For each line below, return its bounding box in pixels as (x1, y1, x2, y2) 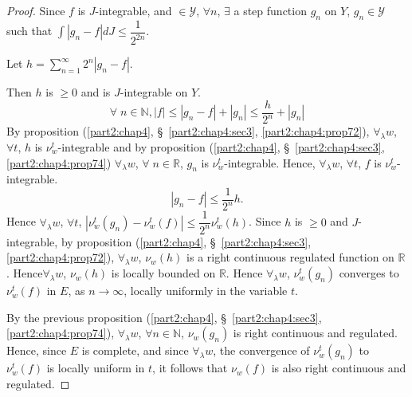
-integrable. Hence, (224, 154, 316, 171)
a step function (233, 2, 307, 18)
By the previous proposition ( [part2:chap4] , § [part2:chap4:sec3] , (6, 309, 322, 325)
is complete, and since (81, 342, 189, 359)
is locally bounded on (111, 265, 216, 281)
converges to (339, 265, 399, 281)
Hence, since (6, 342, 67, 359)
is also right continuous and (271, 360, 406, 376)
